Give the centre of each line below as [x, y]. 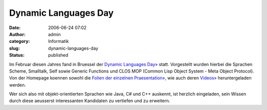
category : [20, 41]
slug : [14, 48]
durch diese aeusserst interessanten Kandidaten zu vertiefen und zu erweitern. [90, 101]
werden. [18, 85]
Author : [17, 34]
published [58, 55]
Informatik [59, 41]
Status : [17, 55]
